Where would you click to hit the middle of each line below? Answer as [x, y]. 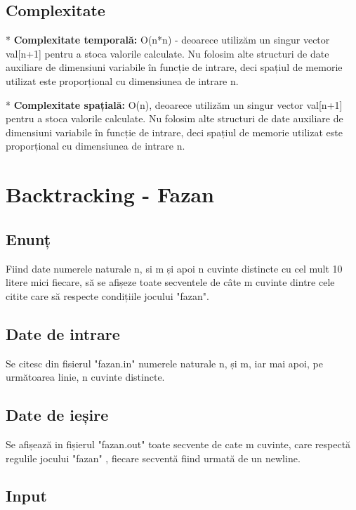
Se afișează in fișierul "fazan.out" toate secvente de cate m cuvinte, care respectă [178, 444]
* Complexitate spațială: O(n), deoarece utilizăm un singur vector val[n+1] [174, 104]
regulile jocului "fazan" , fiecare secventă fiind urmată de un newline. [153, 458]
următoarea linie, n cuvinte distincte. [85, 377]
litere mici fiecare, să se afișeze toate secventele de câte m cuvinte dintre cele [170, 282]
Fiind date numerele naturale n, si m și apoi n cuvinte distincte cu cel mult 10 [174, 268]
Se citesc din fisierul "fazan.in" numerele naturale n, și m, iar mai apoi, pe [164, 363]
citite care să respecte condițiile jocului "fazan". [107, 295]
